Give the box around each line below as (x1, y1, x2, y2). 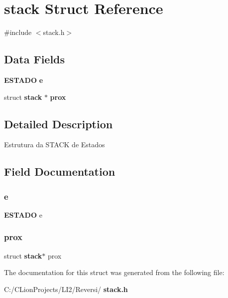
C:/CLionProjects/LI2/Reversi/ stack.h (4, 284, 128, 294)
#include (4, 27, 32, 37)
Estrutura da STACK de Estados (4, 139, 105, 150)
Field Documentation (4, 164, 115, 179)
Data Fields (4, 51, 65, 67)
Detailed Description (4, 116, 113, 131)
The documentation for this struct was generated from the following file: (4, 267, 225, 278)
